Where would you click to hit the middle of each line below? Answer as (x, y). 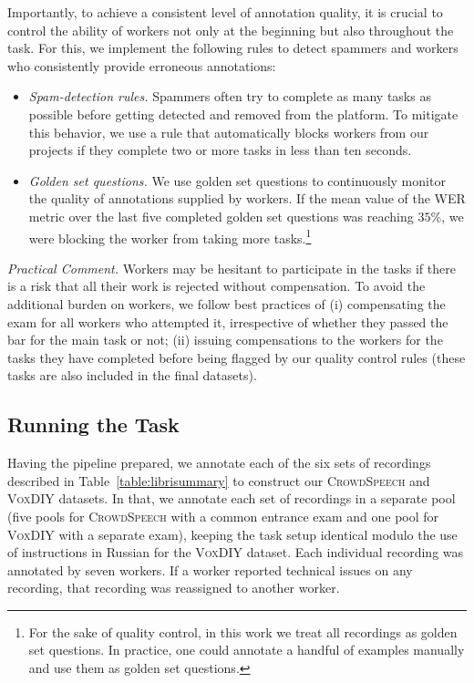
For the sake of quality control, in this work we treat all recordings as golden (243, 631)
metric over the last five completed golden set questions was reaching (221, 216)
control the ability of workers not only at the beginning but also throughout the (231, 30)
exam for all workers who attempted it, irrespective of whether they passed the (228, 321)
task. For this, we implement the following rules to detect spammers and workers (233, 48)
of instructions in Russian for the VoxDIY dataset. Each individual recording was (236, 552)
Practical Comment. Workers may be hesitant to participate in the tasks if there (232, 268)
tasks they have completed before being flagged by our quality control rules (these (237, 357)
